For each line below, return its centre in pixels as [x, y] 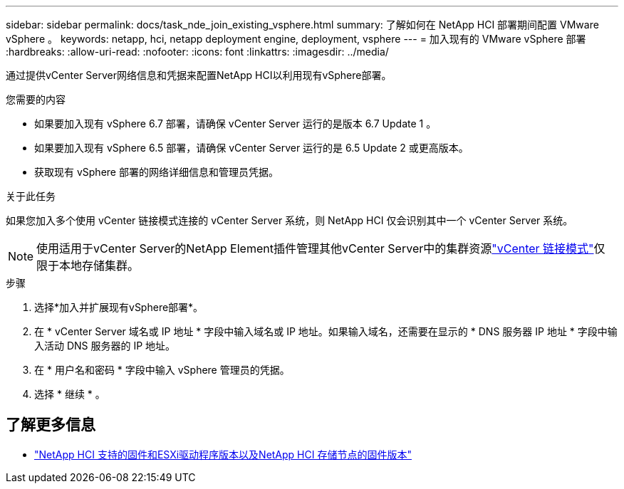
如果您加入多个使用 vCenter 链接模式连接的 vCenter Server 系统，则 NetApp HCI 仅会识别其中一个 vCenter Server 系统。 [290, 220]
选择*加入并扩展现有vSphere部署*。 [119, 307]
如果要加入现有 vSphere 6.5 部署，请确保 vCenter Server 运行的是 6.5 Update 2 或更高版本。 [251, 148]
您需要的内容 [36, 99]
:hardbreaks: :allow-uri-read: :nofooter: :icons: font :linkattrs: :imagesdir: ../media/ [197, 52]
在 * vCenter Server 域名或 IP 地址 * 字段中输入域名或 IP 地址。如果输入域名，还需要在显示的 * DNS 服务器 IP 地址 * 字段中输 [326, 331]
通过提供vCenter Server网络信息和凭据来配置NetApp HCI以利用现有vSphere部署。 [199, 75]
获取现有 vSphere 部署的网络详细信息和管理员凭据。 [156, 172]
